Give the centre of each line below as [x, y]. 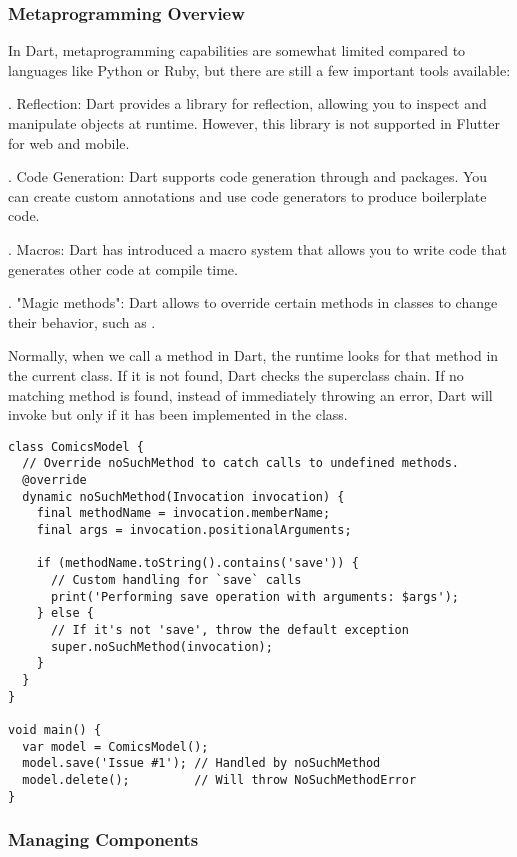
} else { [65, 613]
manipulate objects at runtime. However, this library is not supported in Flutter [254, 123]
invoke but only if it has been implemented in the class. [178, 414]
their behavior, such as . [82, 321]
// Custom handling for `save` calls [176, 579]
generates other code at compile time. [123, 268]
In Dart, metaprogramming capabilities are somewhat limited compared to [237, 50]
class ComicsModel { [76, 446]
